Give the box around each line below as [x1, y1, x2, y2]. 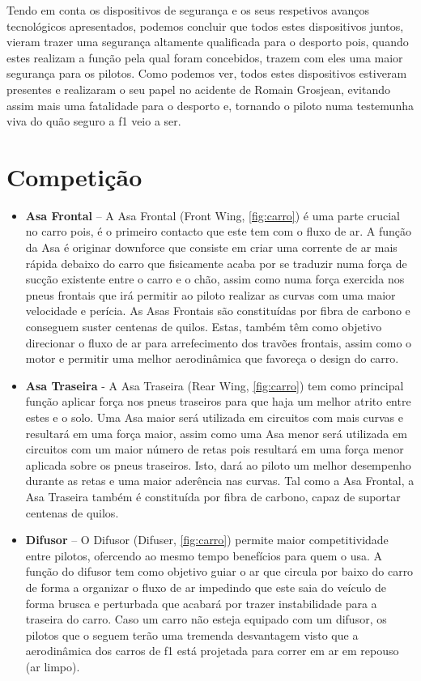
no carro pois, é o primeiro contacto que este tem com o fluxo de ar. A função [25, 223, 412, 240]
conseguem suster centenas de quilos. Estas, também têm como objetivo [25, 318, 382, 335]
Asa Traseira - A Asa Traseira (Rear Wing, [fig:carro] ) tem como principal [25, 377, 404, 394]
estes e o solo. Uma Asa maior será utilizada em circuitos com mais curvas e [25, 409, 403, 425]
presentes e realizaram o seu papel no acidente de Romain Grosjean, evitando [6, 80, 390, 97]
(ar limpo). [25, 658, 80, 675]
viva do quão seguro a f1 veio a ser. [6, 113, 181, 130]
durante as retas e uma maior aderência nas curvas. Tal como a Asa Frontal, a [25, 472, 415, 489]
